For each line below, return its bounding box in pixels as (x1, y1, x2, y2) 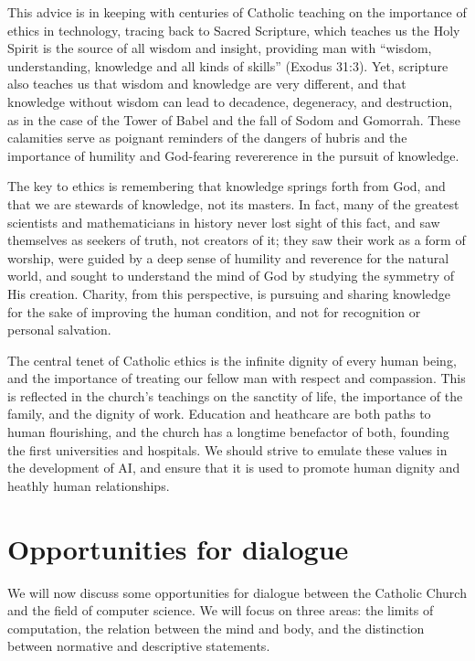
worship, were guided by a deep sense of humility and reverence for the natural (7, 248, 449, 267)
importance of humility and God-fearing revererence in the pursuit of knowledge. (7, 145, 459, 165)
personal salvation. (7, 320, 111, 339)
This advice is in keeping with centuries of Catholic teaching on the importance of (7, 3, 467, 21)
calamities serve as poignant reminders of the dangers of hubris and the (7, 128, 407, 147)
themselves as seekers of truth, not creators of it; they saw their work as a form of (7, 230, 466, 250)
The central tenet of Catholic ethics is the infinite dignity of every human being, (7, 350, 457, 369)
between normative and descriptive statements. (7, 636, 270, 656)
